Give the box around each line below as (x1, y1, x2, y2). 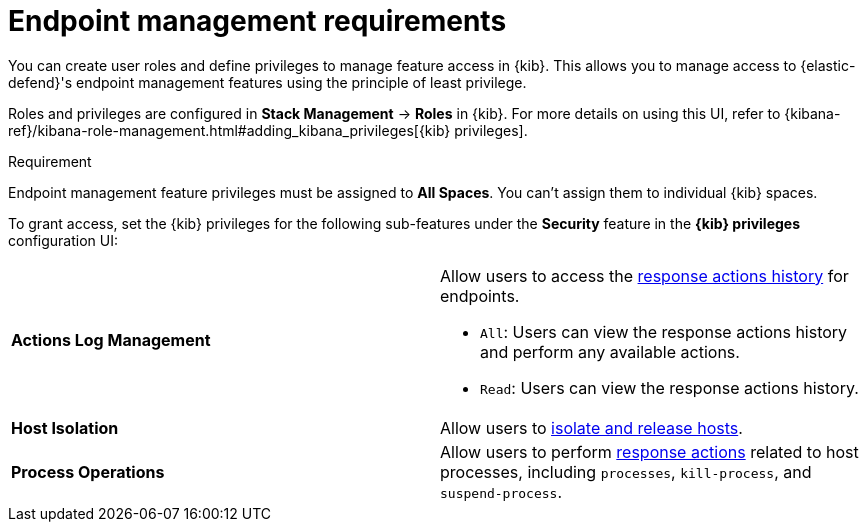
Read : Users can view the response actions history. (480, 377, 859, 398)
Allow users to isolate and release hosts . (440, 417, 743, 438)
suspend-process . (440, 481, 563, 502)
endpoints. (440, 285, 520, 306)
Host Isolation (11, 417, 119, 438)
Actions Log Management (11, 329, 211, 350)
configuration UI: (8, 231, 119, 249)
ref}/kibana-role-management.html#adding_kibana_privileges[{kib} (8, 121, 451, 139)
